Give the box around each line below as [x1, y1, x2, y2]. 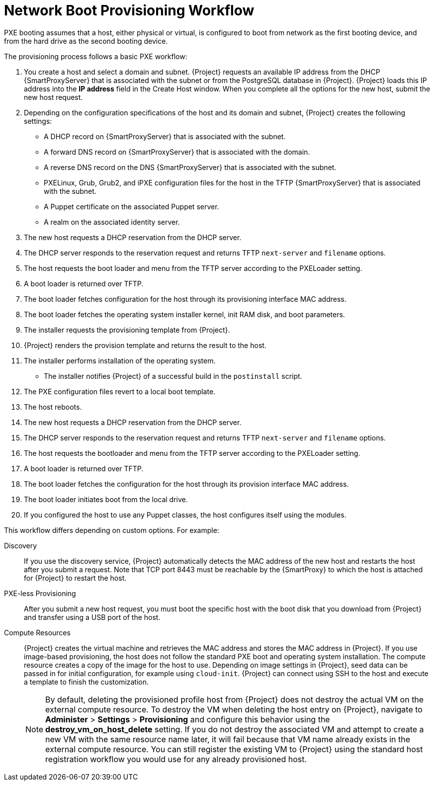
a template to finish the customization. [24, 677, 149, 686]
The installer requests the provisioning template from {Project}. [24, 325, 230, 334]
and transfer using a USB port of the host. [24, 612, 161, 621]
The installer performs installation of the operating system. [24, 356, 216, 365]
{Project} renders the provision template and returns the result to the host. [24, 341, 266, 349]
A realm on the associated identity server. [44, 217, 180, 226]
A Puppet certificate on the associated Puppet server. [44, 202, 219, 211]
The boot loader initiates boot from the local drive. [24, 495, 188, 504]
